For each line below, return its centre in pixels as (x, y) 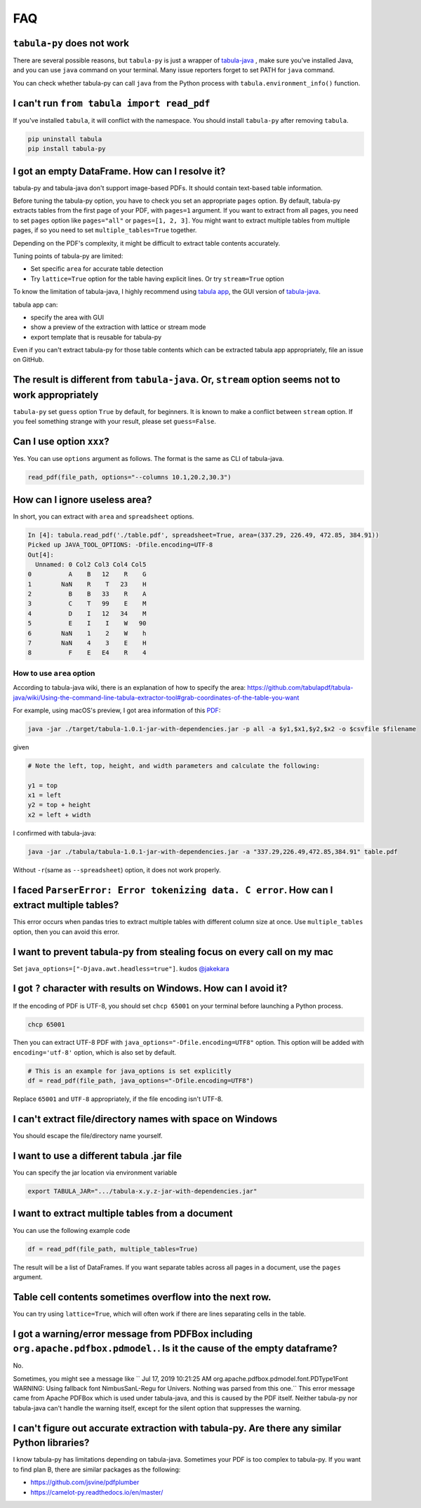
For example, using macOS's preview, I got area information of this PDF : (117, 710)
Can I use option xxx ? (61, 442)
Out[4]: (41, 555)
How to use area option (54, 673)
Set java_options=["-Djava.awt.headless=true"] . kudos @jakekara (121, 968)
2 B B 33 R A (87, 594)
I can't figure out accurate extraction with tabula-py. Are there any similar (177, 1428)
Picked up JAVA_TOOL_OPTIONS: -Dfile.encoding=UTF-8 (120, 545)
